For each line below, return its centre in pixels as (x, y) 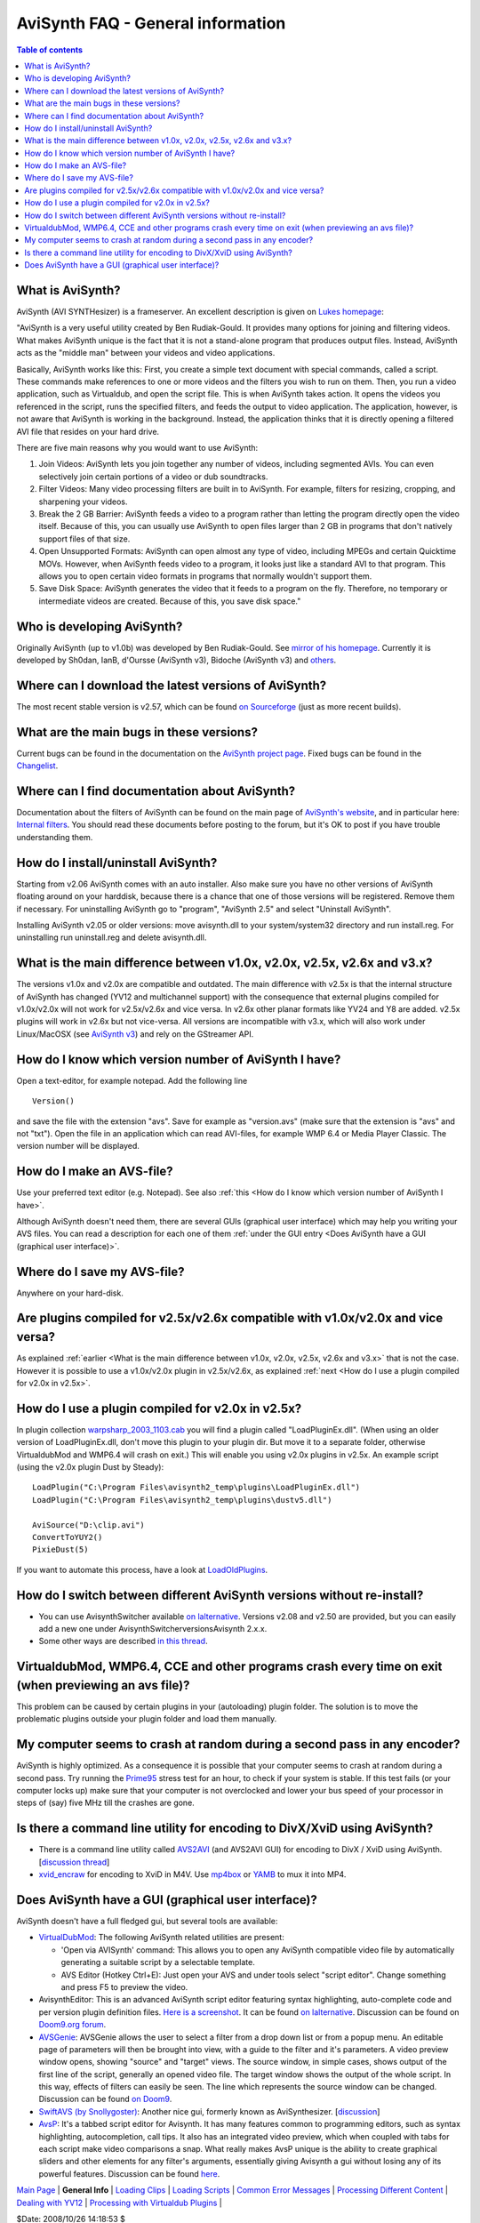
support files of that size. (84, 539)
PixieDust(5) (60, 1550)
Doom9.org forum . (72, 2025)
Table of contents (50, 50)
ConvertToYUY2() (68, 1537)
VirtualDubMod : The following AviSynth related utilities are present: (161, 1938)
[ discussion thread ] (74, 1862)
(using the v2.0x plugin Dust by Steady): (90, 1467)
